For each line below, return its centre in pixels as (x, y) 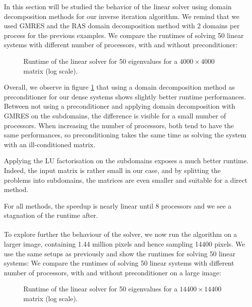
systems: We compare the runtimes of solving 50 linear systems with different (119, 263)
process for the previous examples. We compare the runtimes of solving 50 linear (124, 35)
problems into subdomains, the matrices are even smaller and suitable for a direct (126, 180)
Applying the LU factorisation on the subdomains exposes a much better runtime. (126, 161)
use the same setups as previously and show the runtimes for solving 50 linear (120, 253)
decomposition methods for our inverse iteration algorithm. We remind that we (122, 16)
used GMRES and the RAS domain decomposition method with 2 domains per (122, 26)
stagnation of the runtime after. (51, 215)
